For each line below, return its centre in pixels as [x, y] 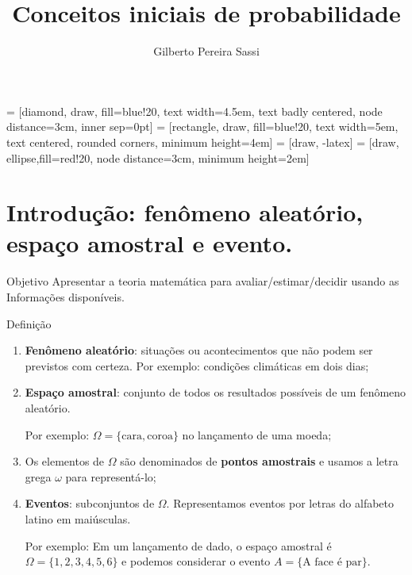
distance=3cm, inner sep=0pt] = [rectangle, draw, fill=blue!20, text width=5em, [202, 126]
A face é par [332, 563]
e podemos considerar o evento [196, 561]
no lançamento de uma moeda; [257, 434]
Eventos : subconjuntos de [90, 503]
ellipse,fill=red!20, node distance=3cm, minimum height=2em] [158, 157]
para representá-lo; [111, 476]
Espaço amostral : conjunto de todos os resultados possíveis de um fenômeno [216, 392]
